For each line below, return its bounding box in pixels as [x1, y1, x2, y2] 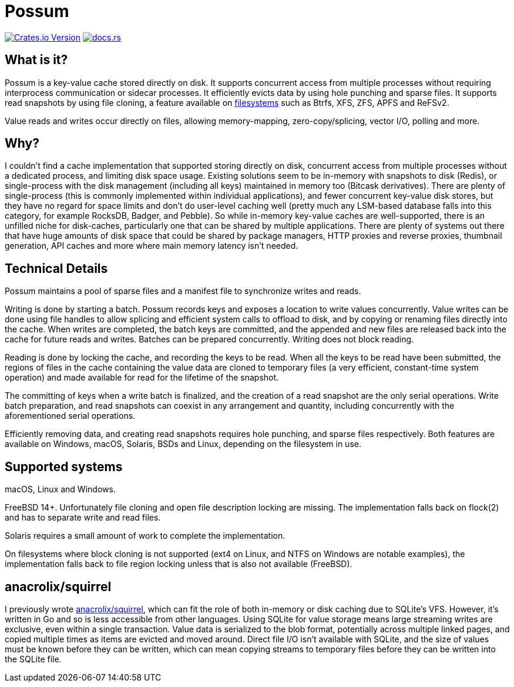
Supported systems [5, 459, 123, 474]
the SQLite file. [5, 653, 62, 664]
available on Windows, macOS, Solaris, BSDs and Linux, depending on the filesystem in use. [5, 439, 361, 449]
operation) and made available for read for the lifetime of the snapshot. [5, 372, 279, 383]
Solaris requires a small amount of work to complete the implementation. [5, 531, 285, 541]
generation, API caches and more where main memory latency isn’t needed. [5, 241, 298, 251]
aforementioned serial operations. [5, 411, 136, 421]
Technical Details [5, 261, 108, 276]
